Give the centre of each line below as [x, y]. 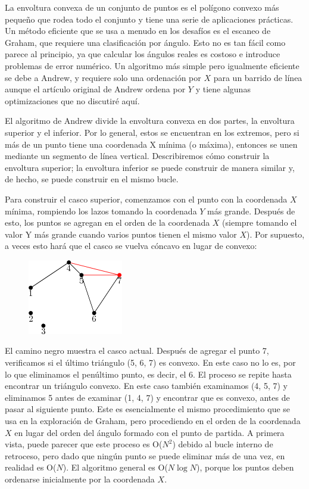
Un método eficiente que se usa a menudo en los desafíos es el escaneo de [138, 31]
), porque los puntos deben [245, 467]
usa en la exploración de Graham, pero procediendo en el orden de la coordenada [153, 421]
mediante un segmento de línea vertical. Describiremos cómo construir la [137, 156]
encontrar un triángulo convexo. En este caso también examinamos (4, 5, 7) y [146, 386]
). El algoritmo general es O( [115, 467]
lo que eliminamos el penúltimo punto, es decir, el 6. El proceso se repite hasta [148, 374]
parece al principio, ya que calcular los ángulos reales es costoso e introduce [143, 54]
